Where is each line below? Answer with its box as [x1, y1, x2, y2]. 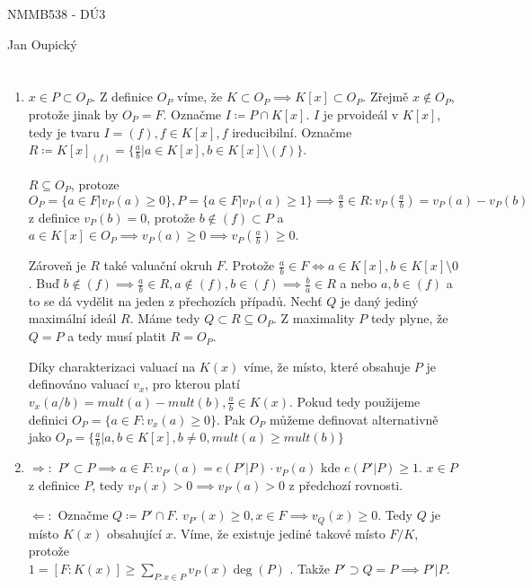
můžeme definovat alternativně [270, 409, 439, 428]
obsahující [107, 523, 162, 542]
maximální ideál [28, 309, 117, 328]
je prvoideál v [323, 104, 399, 123]
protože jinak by [28, 104, 119, 123]
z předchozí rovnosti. [288, 475, 403, 494]
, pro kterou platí [145, 374, 240, 393]
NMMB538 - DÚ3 [7, 4, 106, 22]
